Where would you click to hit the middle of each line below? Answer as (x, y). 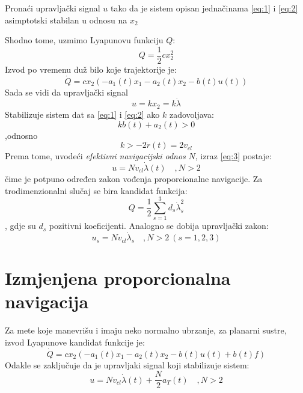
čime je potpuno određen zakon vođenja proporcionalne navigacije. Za (134, 178)
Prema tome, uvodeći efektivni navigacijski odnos (95, 156)
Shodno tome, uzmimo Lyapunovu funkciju (84, 40)
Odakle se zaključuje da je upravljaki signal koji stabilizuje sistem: (127, 364)
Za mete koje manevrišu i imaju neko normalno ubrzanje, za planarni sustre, (146, 330)
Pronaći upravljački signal (53, 8)
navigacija (47, 301)
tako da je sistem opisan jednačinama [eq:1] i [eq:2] (204, 8)
